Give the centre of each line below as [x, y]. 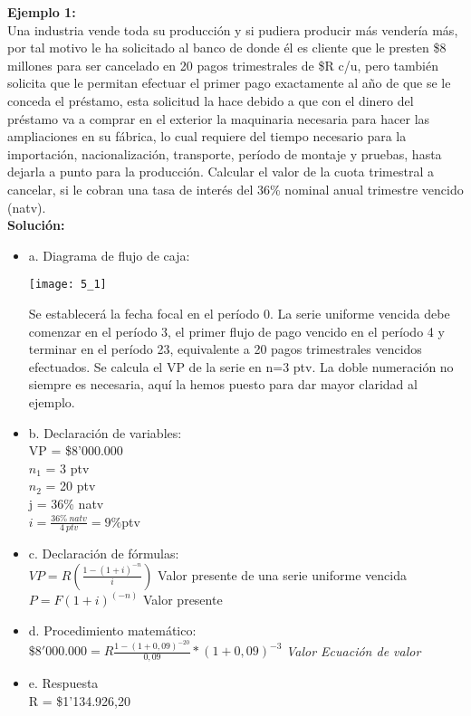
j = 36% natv [66, 503]
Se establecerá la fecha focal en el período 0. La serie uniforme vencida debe [239, 313]
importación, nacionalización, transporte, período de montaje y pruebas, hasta [225, 153]
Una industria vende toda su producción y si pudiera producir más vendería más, [233, 29]
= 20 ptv [71, 486]
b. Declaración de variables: [105, 432]
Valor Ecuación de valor [353, 650]
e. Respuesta [63, 683]
